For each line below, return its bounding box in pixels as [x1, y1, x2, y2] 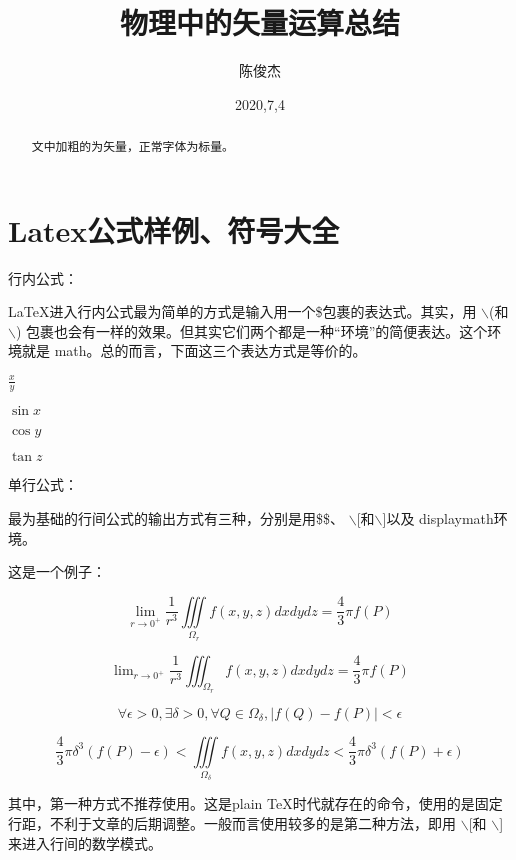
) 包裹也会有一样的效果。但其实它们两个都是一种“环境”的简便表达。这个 [15, 320, 488, 341]
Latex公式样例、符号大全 [8, 209, 340, 250]
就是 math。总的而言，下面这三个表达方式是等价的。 [21, 340, 367, 361]
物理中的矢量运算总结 [119, 2, 400, 43]
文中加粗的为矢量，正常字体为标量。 [31, 138, 234, 155]
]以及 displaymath [382, 508, 494, 529]
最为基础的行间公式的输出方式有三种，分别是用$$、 [8, 508, 344, 529]
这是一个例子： [8, 561, 106, 582]
